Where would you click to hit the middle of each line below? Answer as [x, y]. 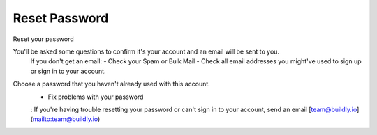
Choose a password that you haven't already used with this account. [112, 84]
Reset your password [44, 39]
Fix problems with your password [96, 97]
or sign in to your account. [68, 71]
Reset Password [61, 18]
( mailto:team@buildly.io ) [65, 119]
